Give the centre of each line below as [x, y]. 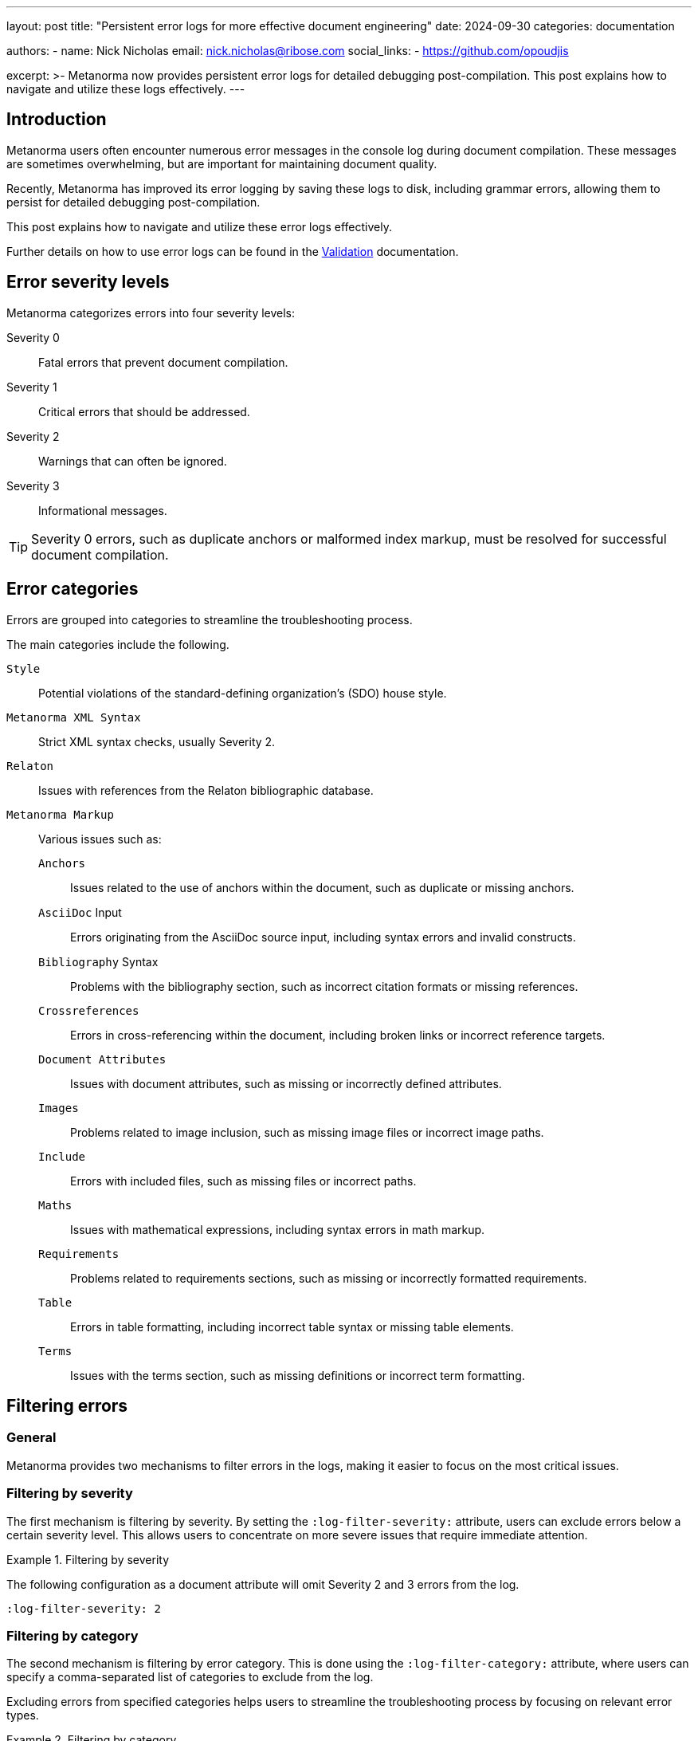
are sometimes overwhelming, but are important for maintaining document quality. [222, 163]
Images [59, 1108]
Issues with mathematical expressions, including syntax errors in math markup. [278, 1229]
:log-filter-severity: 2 [84, 1608]
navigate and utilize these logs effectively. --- [126, 89]
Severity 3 [33, 485]
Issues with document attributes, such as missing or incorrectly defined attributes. [286, 1083]
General [31, 1438]
